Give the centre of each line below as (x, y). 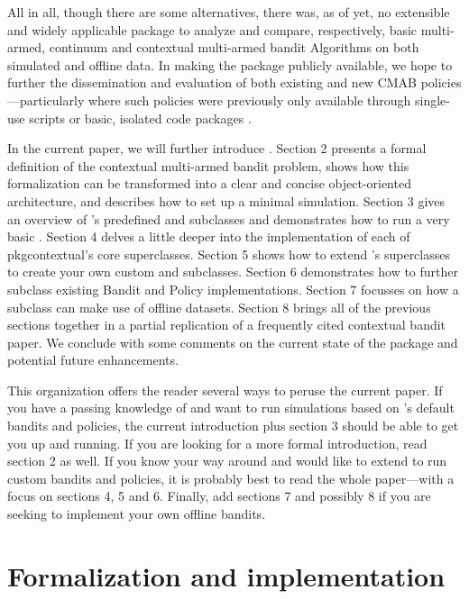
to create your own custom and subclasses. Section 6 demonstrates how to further (233, 272)
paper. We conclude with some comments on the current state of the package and (233, 342)
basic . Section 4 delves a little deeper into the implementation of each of (209, 236)
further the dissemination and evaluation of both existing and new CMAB (212, 82)
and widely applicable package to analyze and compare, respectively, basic (212, 29)
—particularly (46, 100)
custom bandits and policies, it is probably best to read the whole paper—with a (231, 478)
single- (432, 100)
